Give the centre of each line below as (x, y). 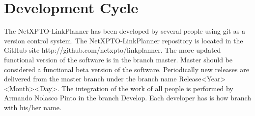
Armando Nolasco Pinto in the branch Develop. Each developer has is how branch (128, 98)
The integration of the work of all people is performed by (147, 88)
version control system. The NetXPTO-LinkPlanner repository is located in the (124, 40)
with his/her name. (33, 107)
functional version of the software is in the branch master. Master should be (118, 59)
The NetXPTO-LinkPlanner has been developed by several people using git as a (125, 31)
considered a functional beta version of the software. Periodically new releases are (127, 69)
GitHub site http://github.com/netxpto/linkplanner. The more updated (113, 50)
